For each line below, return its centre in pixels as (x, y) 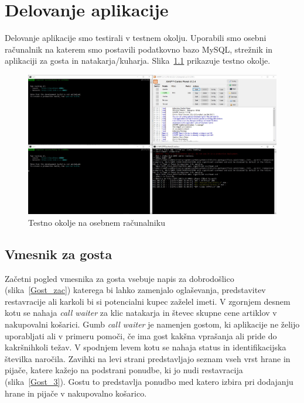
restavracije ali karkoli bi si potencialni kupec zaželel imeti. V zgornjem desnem (148, 301)
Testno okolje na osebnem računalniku (97, 222)
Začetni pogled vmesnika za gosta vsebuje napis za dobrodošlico (119, 278)
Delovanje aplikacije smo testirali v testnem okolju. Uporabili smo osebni (136, 38)
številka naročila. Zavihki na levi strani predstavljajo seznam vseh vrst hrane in (148, 358)
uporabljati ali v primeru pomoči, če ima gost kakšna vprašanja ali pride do (141, 335)
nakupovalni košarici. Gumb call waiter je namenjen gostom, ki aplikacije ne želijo (152, 324)
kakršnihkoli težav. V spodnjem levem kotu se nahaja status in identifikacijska (146, 347)
